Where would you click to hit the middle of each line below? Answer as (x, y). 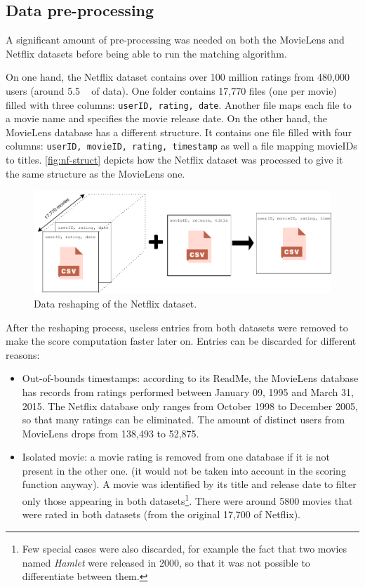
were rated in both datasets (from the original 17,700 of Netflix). (161, 514)
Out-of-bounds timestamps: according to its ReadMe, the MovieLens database (190, 378)
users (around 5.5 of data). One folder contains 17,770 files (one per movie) (171, 90)
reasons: (23, 354)
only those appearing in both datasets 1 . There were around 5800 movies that (187, 500)
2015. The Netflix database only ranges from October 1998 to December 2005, (190, 405)
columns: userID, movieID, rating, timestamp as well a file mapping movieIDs (181, 146)
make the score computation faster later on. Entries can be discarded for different (181, 341)
